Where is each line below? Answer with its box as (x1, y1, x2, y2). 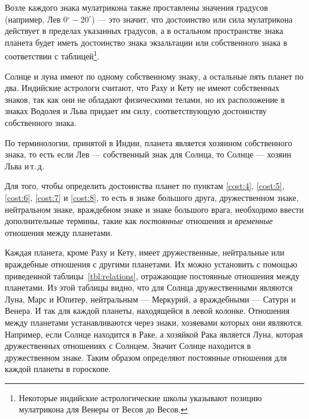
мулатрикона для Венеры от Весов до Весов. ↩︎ (18, 403, 188, 415)
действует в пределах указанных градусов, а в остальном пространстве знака (5, 24, 283, 37)
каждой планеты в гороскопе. (5, 363, 111, 375)
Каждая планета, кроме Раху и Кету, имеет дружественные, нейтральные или (5, 246, 285, 259)
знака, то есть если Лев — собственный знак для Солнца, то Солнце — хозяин (5, 148, 292, 160)
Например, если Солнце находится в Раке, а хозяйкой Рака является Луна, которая (5, 327, 303, 340)
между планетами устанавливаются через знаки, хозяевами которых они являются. (5, 316, 304, 328)
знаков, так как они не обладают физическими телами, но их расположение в (5, 93, 285, 105)
